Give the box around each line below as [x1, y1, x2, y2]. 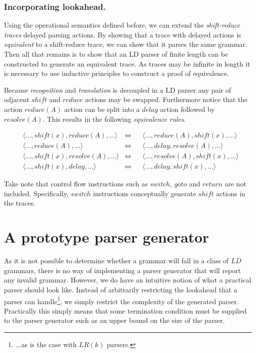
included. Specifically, [4, 188, 69, 198]
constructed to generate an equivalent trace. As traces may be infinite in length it [4, 58, 251, 69]
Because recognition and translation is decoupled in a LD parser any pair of [4, 84, 231, 95]
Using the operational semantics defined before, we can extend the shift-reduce [4, 20, 240, 30]
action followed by [160, 104, 215, 114]
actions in [216, 188, 246, 198]
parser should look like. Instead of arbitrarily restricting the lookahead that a [4, 284, 237, 294]
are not [224, 178, 247, 189]
